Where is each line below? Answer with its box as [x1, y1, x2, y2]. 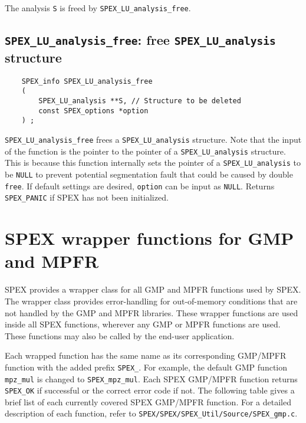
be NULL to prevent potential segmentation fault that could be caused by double [5, 168, 293, 181]
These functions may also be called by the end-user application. [5, 329, 235, 342]
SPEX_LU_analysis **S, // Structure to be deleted [38, 97, 241, 106]
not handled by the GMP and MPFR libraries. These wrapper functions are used [5, 306, 298, 319]
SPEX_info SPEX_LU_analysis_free [21, 77, 153, 86]
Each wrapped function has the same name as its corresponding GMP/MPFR [5, 349, 287, 362]
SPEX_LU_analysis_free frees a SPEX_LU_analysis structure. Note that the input [5, 133, 302, 146]
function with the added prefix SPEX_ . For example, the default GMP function [5, 360, 288, 373]
